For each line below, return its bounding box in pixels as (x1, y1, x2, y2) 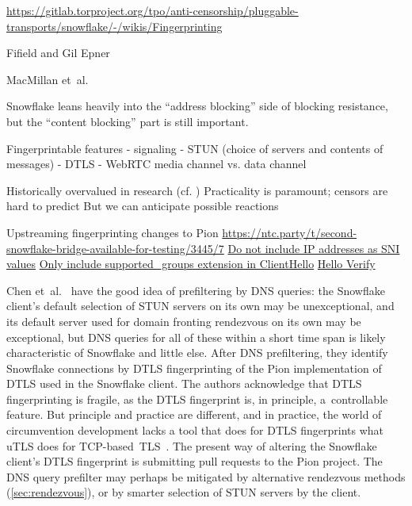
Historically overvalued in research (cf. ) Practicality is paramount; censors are (6, 182, 388, 198)
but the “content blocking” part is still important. (6, 113, 249, 129)
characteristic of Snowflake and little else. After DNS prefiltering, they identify (6, 344, 388, 361)
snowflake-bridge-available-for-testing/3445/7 (6, 240, 224, 256)
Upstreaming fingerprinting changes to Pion (6, 224, 219, 240)
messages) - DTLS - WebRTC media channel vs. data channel (6, 155, 307, 172)
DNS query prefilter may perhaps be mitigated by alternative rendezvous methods (6, 468, 406, 485)
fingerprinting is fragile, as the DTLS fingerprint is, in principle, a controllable (6, 390, 388, 407)
